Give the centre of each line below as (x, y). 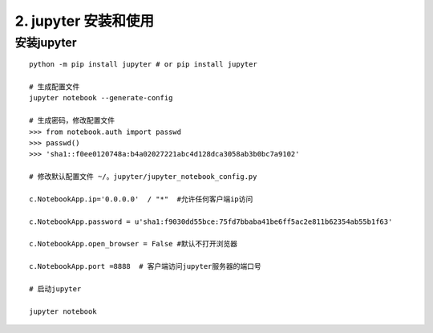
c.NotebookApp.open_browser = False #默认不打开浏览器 (134, 244)
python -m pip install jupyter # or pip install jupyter (144, 65)
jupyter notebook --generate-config (101, 98)
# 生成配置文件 (55, 87)
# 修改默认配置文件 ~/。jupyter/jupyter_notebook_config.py (143, 177)
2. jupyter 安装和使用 (84, 21)
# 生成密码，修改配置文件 (72, 121)
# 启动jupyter (55, 289)
